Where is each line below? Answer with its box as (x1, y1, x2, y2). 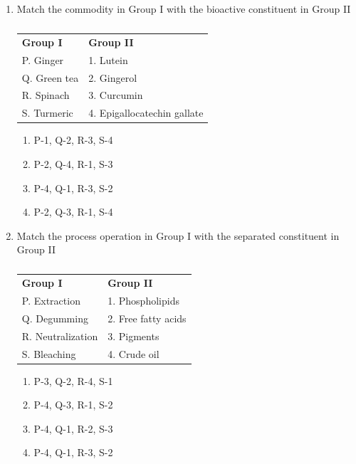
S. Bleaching (21, 346, 76, 361)
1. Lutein (88, 52, 128, 67)
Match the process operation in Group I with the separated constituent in (16, 228, 340, 243)
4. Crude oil (108, 346, 159, 361)
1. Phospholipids (108, 292, 179, 307)
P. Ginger (21, 52, 64, 67)
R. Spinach (21, 88, 70, 102)
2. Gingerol (88, 70, 137, 85)
